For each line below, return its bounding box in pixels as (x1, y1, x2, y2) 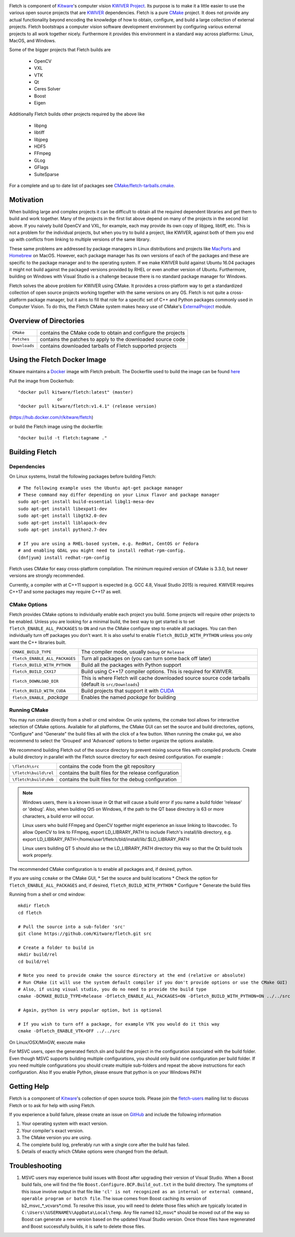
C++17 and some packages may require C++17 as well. (9, 589, 122, 595)
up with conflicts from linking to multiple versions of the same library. (9, 236, 151, 242)
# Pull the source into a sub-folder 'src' (18, 924, 126, 929)
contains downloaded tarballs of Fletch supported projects (40, 342, 177, 349)
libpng (34, 122, 47, 128)
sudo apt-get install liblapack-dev (18, 520, 107, 525)
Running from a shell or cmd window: (9, 891, 85, 898)
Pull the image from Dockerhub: (9, 378, 74, 384)
